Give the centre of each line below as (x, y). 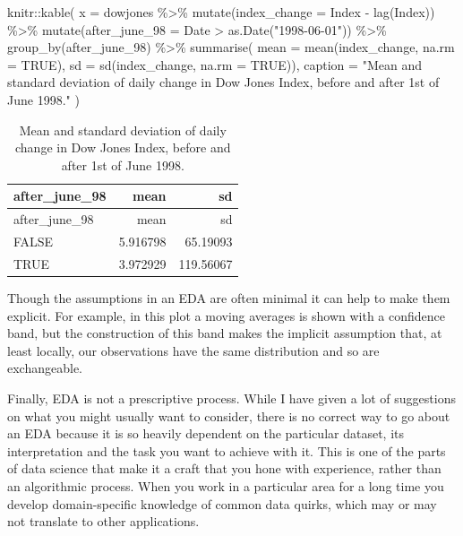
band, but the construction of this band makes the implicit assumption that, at (225, 333)
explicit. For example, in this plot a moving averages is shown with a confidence (227, 315)
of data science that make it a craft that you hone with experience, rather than (224, 468)
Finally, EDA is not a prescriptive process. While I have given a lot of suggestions (231, 398)
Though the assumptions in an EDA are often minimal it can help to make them (229, 297)
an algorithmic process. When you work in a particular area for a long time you (226, 485)
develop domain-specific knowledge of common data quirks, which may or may (222, 503)
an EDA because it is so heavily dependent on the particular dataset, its (206, 433)
